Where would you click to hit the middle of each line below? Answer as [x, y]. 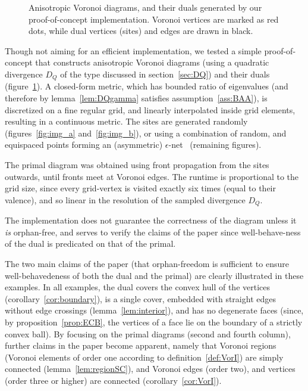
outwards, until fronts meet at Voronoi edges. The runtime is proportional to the [152, 176]
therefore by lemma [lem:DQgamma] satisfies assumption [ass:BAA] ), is [136, 98]
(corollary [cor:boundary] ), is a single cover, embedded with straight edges [140, 298]
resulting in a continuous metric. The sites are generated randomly [126, 121]
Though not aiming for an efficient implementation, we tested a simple [133, 50]
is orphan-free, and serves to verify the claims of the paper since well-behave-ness [153, 232]
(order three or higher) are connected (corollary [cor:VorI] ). [113, 380]
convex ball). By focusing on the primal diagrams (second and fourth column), [148, 333]
